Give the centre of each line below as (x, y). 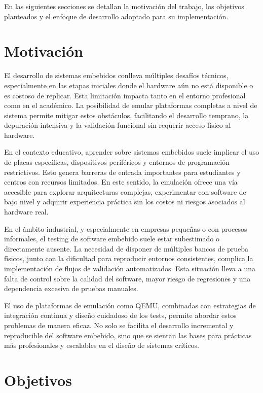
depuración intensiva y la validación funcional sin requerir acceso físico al (118, 125)
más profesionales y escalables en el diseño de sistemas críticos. (102, 345)
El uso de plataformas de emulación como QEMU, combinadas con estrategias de (130, 305)
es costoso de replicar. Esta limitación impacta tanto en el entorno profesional (125, 95)
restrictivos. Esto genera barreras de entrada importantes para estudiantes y (122, 172)
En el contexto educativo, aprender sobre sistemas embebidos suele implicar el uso (132, 152)
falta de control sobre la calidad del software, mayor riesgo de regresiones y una (127, 278)
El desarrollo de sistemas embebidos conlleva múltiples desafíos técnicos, (116, 75)
